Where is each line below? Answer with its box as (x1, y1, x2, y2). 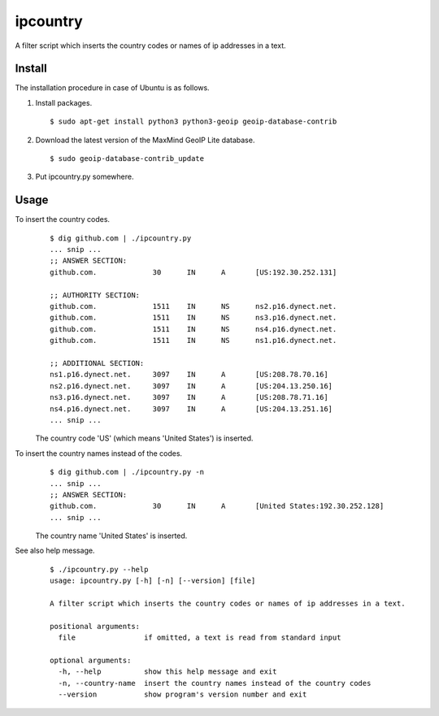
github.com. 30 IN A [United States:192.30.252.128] (50, 501, 385, 511)
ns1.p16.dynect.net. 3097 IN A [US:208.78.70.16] (50, 370, 328, 380)
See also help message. (15, 545, 95, 556)
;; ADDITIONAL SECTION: (50, 358, 145, 367)
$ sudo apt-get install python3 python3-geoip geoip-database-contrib (50, 117, 337, 126)
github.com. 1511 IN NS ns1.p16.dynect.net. (50, 336, 337, 345)
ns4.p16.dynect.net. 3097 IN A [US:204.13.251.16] (50, 404, 333, 414)
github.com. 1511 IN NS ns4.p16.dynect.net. (50, 324, 337, 333)
